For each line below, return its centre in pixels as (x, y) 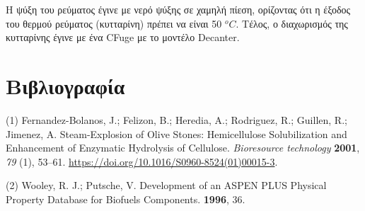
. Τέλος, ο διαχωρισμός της (292, 23)
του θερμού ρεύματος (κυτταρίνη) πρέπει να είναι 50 (114, 23)
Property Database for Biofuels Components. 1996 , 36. (126, 199)
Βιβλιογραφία (65, 85)
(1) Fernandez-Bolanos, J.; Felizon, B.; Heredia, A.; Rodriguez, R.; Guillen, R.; (176, 119)
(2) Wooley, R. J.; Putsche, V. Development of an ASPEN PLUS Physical (166, 185)
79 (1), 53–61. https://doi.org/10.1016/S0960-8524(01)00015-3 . (142, 161)
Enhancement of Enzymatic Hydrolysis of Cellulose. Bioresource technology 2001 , (183, 148)
